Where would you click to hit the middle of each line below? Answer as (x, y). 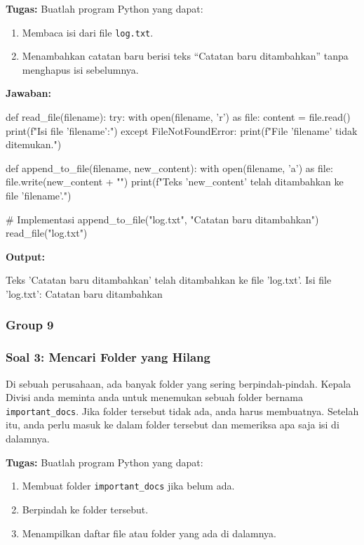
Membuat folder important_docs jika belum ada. (128, 486)
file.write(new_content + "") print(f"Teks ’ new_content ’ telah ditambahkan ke (175, 182)
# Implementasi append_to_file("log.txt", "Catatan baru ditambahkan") (162, 219)
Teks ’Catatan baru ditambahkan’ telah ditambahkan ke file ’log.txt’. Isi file (169, 280)
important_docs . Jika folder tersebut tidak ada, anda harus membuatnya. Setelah (182, 411)
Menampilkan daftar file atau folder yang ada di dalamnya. (149, 533)
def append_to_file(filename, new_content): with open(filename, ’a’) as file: (169, 168)
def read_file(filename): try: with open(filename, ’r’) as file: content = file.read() (178, 117)
